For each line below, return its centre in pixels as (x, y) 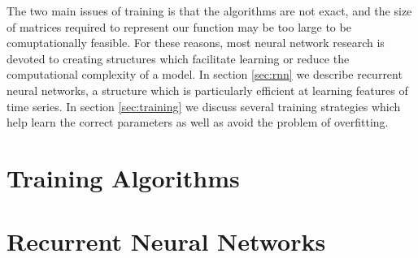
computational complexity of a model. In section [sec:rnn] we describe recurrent (205, 74)
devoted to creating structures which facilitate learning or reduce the (178, 58)
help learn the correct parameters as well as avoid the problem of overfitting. (198, 122)
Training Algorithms (123, 177)
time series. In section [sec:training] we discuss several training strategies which (204, 106)
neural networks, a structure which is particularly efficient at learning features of (207, 90)
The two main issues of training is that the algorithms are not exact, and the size (209, 11)
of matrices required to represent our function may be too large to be (179, 26)
